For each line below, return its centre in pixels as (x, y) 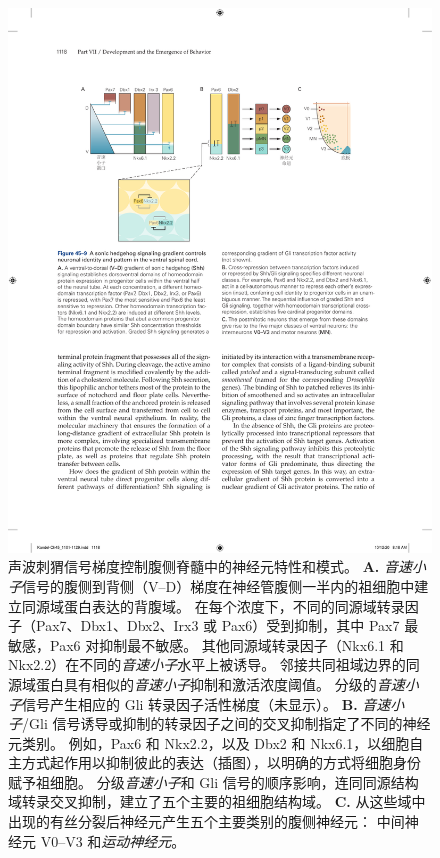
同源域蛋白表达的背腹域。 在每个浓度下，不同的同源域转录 (213, 605)
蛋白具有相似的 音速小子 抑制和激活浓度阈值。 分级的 (206, 683)
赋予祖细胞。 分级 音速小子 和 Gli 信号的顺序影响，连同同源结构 (213, 781)
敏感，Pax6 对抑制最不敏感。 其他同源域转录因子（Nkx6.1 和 (206, 644)
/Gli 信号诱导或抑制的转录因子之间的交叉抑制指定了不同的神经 (226, 723)
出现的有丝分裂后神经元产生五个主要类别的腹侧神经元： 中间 (206, 821)
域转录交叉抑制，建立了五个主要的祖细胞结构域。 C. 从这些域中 (217, 801)
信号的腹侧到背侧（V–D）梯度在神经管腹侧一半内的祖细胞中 (218, 585)
